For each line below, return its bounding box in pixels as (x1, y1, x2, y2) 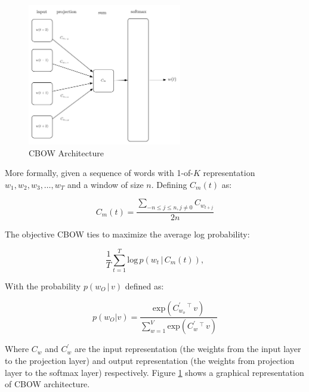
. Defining (151, 178, 187, 190)
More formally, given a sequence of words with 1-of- (5, 166, 194, 179)
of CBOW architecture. (5, 378, 90, 390)
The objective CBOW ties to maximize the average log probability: (5, 228, 250, 240)
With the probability (5, 279, 81, 292)
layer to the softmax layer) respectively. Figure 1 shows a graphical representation (5, 366, 304, 378)
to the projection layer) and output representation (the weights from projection (5, 354, 295, 366)
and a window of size (67, 178, 144, 190)
